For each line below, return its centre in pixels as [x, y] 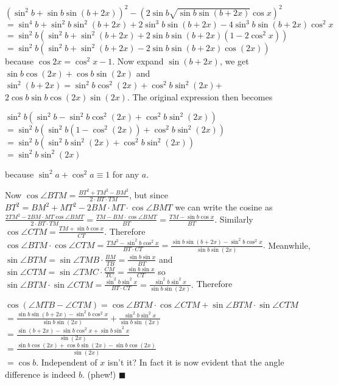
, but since [149, 195]
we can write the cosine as [224, 207]
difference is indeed [40, 374]
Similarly [236, 219]
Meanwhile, [289, 245]
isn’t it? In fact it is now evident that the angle [196, 362]
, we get [234, 61]
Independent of [69, 362]
